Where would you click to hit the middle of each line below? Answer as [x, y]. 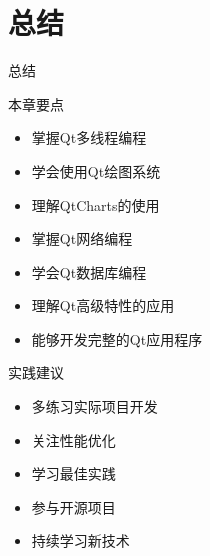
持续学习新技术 [80, 540]
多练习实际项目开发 [94, 406]
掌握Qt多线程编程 [89, 137]
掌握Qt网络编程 [82, 238]
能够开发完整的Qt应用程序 [117, 338]
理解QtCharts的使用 [95, 204]
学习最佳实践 [73, 473]
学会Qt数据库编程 [89, 271]
